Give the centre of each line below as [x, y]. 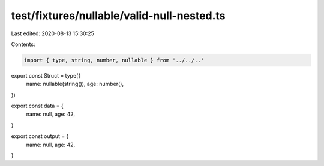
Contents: [23, 44]
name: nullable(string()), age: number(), [75, 84]
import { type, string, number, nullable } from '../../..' [114, 60]
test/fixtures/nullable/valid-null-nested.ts [118, 16]
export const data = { [37, 106]
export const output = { [40, 136]
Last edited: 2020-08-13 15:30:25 [52, 33]
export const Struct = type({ [46, 75]
